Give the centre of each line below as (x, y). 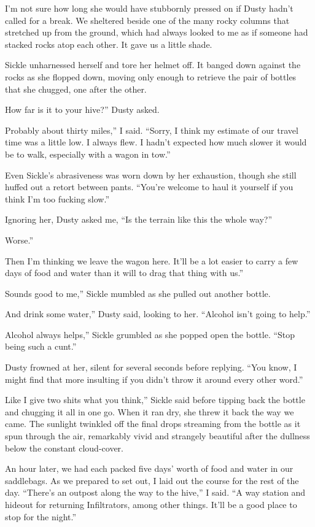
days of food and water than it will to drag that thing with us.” (124, 273)
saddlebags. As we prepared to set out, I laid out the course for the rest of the (152, 480)
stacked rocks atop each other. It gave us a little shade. (109, 44)
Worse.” (19, 240)
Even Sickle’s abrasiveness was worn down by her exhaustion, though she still (151, 175)
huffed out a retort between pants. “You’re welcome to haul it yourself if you (149, 187)
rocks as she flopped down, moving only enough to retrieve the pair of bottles (151, 76)
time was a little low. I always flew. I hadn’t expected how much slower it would (156, 142)
